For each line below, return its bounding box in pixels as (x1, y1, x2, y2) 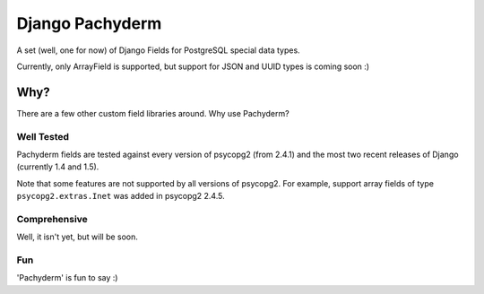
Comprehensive (16, 212, 89, 225)
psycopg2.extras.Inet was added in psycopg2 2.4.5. (16, 191, 225, 202)
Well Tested (16, 130, 70, 143)
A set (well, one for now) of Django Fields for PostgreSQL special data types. (16, 45, 300, 56)
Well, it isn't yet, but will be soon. (16, 231, 139, 242)
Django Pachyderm (16, 13, 162, 33)
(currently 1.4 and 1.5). (16, 161, 99, 172)
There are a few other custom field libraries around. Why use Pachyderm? (16, 108, 290, 118)
